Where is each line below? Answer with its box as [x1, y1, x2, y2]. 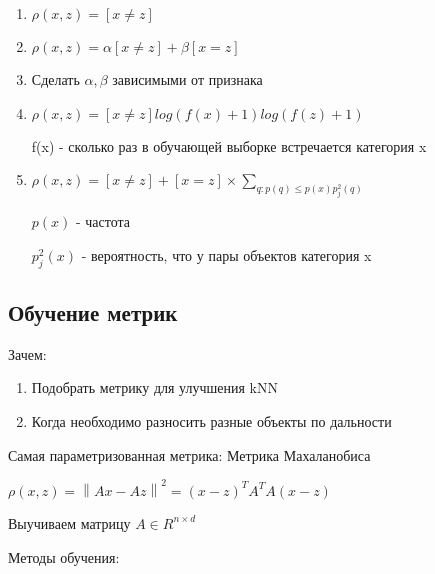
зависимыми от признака [112, 69, 263, 89]
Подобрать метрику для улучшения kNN [31, 377, 278, 398]
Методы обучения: [8, 546, 120, 567]
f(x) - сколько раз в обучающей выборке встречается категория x [31, 135, 427, 156]
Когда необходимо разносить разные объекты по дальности [31, 410, 392, 431]
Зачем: [8, 343, 47, 364]
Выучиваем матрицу [8, 512, 131, 533]
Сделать [31, 69, 80, 89]
